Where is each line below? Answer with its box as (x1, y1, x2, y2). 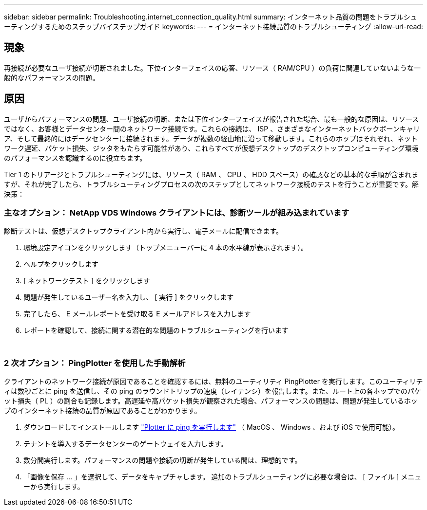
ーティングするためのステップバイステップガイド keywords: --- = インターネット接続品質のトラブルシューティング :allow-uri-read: (4, 22, 423, 31)
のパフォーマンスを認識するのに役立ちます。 (4, 153, 147, 162)
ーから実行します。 (23, 482, 84, 491)
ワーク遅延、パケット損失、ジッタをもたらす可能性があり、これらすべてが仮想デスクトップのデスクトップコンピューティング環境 (4, 144, 419, 152)
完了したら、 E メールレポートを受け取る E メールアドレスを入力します (23, 310, 251, 318)
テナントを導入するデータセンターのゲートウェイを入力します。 (23, 439, 228, 448)
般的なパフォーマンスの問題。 (4, 73, 99, 82)
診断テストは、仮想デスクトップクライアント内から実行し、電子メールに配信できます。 (4, 227, 283, 236)
